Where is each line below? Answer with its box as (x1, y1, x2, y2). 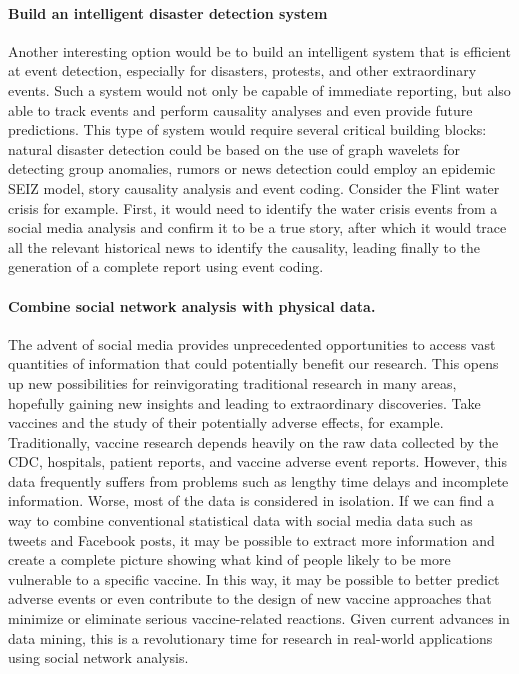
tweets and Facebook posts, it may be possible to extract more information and (8, 529, 495, 550)
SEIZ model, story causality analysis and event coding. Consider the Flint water (8, 177, 500, 198)
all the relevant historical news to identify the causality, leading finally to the (8, 236, 481, 257)
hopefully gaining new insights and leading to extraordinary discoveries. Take (8, 392, 481, 413)
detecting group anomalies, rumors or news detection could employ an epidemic (8, 158, 496, 179)
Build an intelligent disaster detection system (8, 2, 328, 23)
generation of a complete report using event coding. (8, 256, 324, 277)
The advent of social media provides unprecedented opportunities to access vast (8, 333, 496, 354)
